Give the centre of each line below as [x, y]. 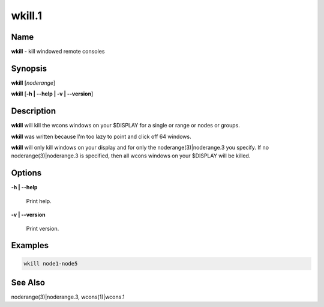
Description [34, 111]
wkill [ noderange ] [33, 83]
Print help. [39, 201]
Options [26, 173]
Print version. [43, 228]
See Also [28, 282]
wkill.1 [26, 16]
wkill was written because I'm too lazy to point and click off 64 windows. [101, 136]
